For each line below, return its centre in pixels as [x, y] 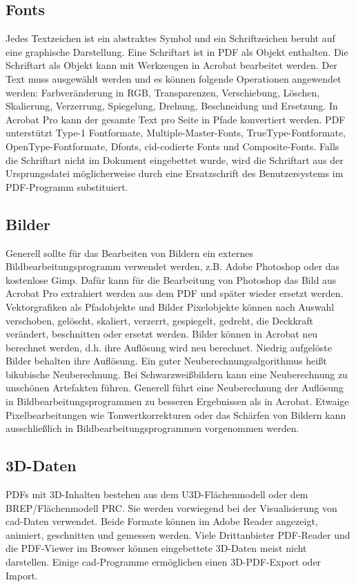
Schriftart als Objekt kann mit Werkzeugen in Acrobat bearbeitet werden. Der [171, 65]
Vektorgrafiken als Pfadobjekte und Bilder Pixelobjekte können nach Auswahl [170, 306]
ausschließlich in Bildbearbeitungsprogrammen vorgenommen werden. [152, 428]
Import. [22, 575]
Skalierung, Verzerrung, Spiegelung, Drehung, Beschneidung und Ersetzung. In [172, 106]
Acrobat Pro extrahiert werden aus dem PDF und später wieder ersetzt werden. [175, 293]
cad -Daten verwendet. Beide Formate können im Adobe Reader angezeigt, [162, 521]
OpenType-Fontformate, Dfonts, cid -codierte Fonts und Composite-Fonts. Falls [172, 146]
